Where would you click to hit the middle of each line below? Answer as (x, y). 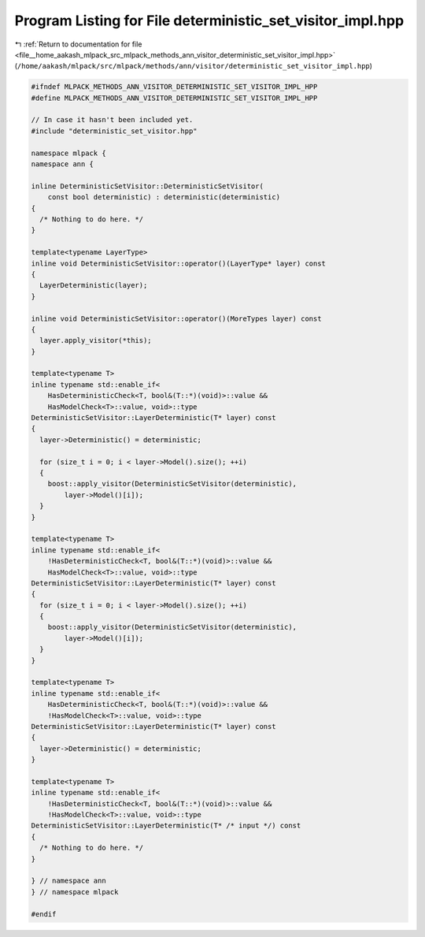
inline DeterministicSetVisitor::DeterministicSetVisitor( (147, 186)
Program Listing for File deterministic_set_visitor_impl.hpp (209, 20)
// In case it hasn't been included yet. (112, 120)
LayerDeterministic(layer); (94, 285)
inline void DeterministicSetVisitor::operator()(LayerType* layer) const (179, 263)
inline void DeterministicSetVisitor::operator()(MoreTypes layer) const (176, 318)
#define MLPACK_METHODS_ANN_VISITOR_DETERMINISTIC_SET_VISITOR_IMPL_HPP (174, 98)
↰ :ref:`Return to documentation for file (78, 44)
